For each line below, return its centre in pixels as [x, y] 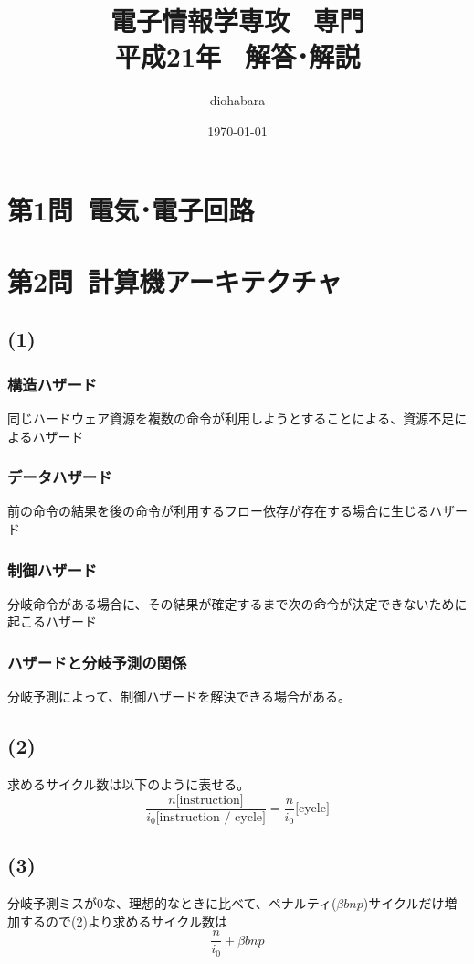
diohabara [237, 100]
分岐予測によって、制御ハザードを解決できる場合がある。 [179, 696]
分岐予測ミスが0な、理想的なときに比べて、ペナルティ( [172, 902]
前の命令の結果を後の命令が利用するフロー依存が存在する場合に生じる [218, 511]
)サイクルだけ [404, 902]
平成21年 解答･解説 [237, 56]
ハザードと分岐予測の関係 [97, 662]
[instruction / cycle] [211, 817]
